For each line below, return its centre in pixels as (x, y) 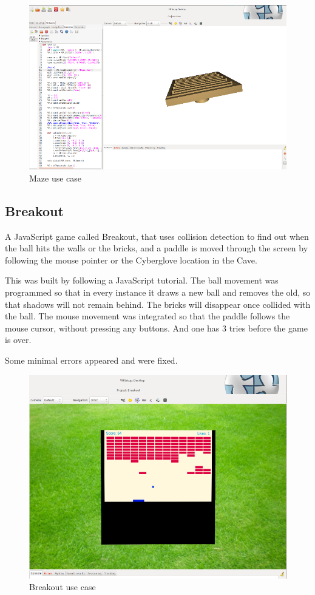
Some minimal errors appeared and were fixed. (91, 360)
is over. (18, 340)
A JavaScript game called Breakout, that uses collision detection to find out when (157, 236)
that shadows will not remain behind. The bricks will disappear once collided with (158, 304)
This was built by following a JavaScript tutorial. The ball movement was (142, 280)
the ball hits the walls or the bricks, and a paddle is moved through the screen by (157, 248)
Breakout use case (63, 587)
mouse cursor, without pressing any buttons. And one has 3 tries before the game (156, 328)
